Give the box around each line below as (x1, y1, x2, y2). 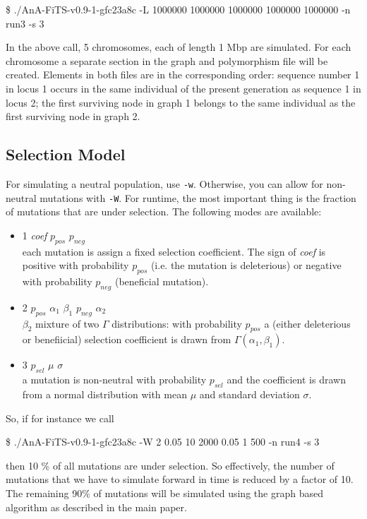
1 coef (22, 227, 47, 242)
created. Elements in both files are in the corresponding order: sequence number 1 (6, 67, 360, 82)
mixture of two (35, 316, 100, 330)
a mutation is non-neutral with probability (22, 372, 207, 387)
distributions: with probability (112, 316, 242, 330)
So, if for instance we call (6, 410, 114, 425)
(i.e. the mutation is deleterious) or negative (150, 258, 342, 273)
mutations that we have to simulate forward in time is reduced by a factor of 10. (6, 472, 354, 487)
